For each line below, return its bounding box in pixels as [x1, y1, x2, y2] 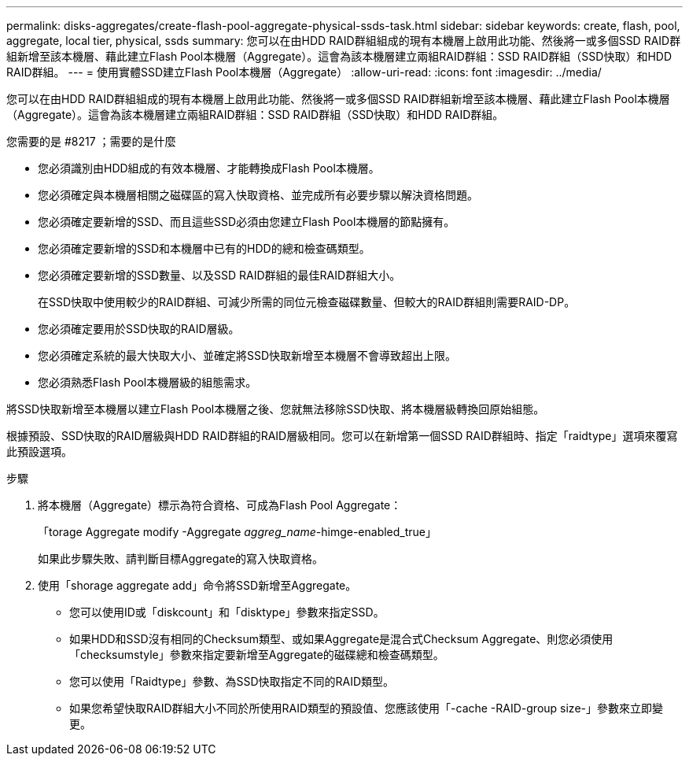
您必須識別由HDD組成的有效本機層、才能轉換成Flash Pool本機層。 [38, 161, 380, 175]
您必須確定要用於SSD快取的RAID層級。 [38, 322, 240, 335]
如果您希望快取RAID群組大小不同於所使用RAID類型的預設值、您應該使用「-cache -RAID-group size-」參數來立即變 [69, 701, 663, 715]
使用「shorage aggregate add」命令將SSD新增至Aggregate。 [38, 579, 357, 592]
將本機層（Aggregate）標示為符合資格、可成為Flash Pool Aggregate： [38, 498, 402, 512]
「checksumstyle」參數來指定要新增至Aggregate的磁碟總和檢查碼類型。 [69, 648, 444, 661]
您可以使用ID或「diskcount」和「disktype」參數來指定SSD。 [69, 605, 385, 619]
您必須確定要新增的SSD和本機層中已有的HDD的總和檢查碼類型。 [38, 242, 370, 255]
